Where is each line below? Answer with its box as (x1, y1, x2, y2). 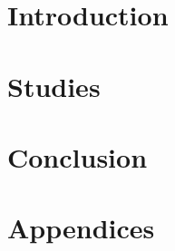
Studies (7, 67, 101, 104)
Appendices (7, 209, 155, 246)
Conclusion (7, 138, 148, 175)
